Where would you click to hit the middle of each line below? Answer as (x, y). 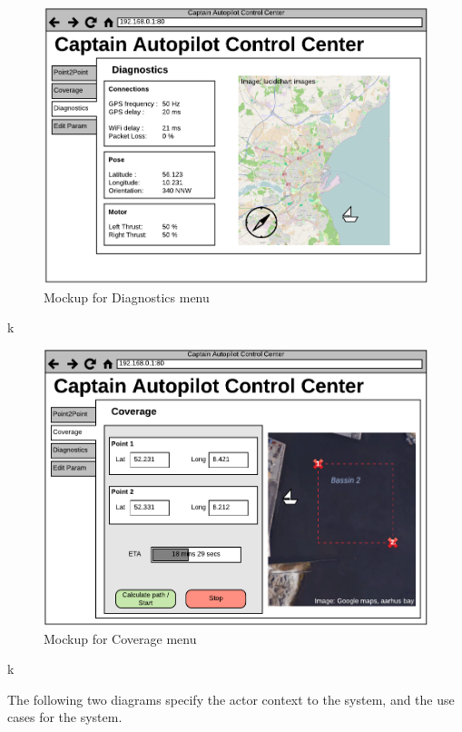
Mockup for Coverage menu (120, 638)
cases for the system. (65, 717)
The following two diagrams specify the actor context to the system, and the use (231, 699)
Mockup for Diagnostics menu (127, 297)
